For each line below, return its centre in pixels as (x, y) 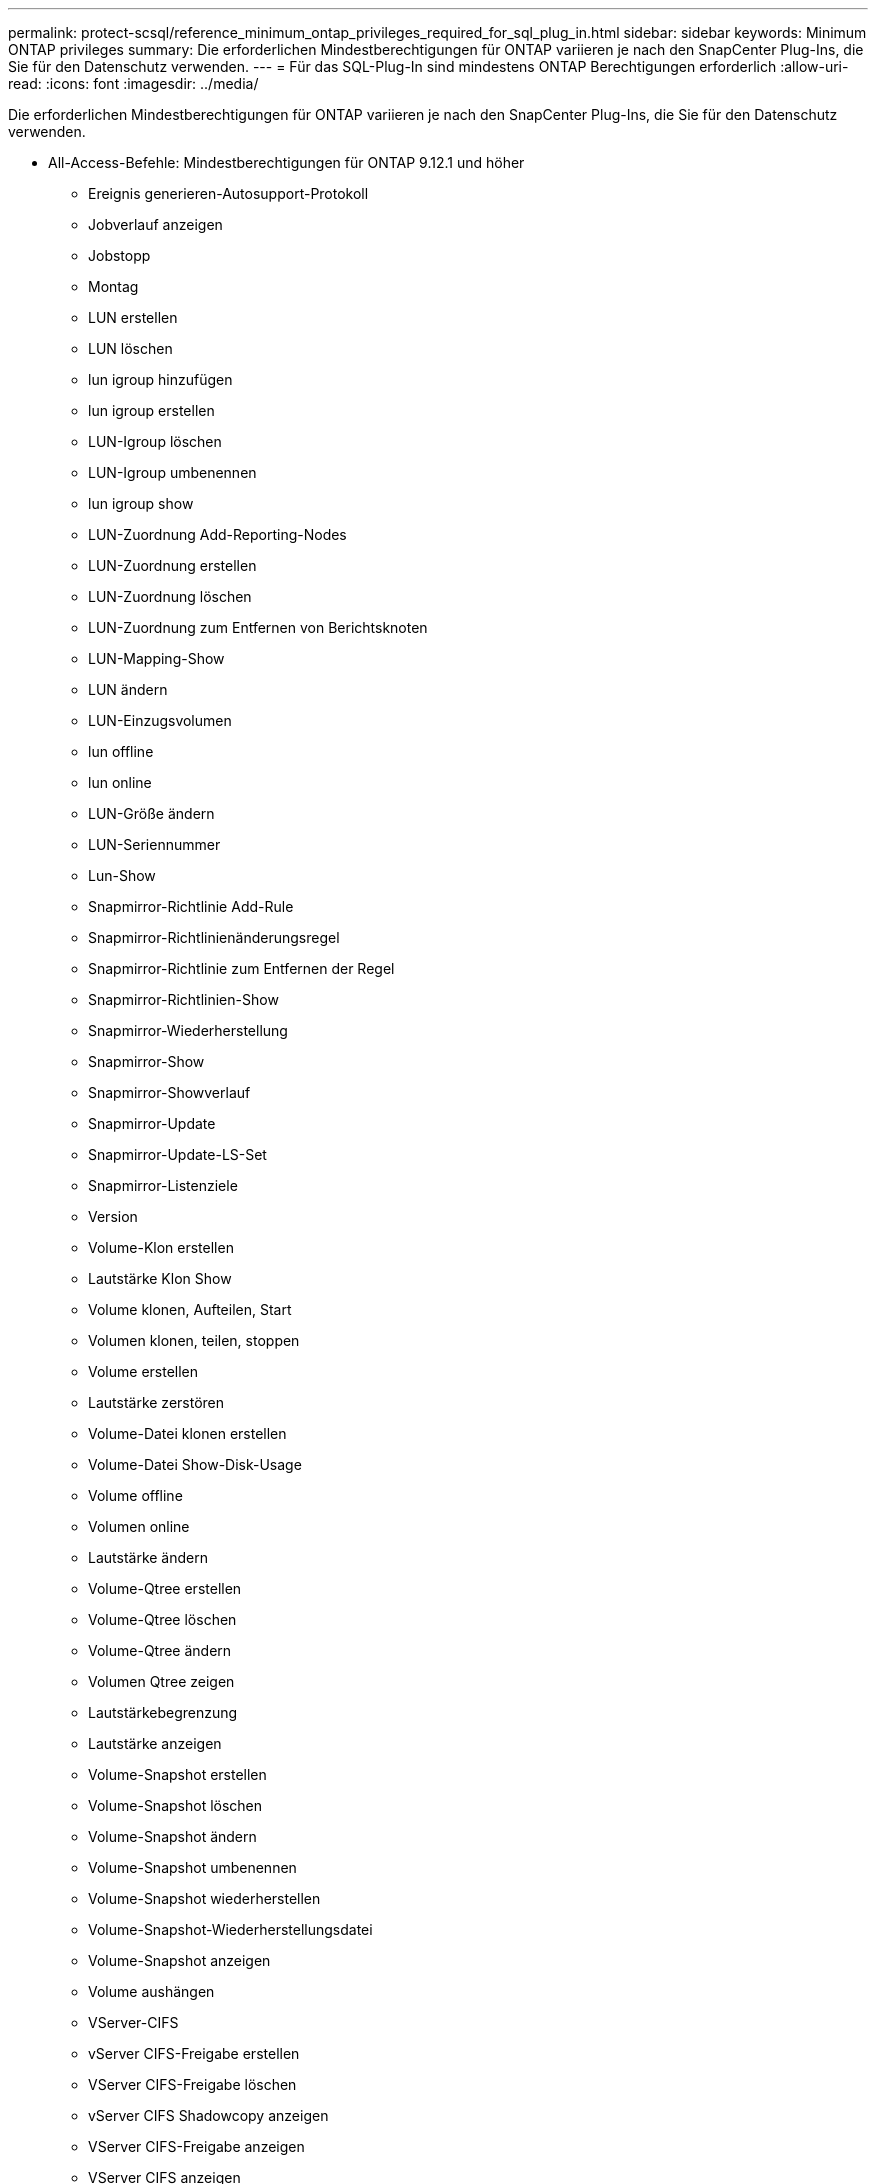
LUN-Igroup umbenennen (172, 472)
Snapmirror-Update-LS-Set (177, 1154)
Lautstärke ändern (148, 1557)
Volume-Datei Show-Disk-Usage (195, 1464)
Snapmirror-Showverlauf (169, 1092)
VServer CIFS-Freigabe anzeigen (196, 2146)
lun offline (121, 751)
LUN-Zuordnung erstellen (172, 565)
